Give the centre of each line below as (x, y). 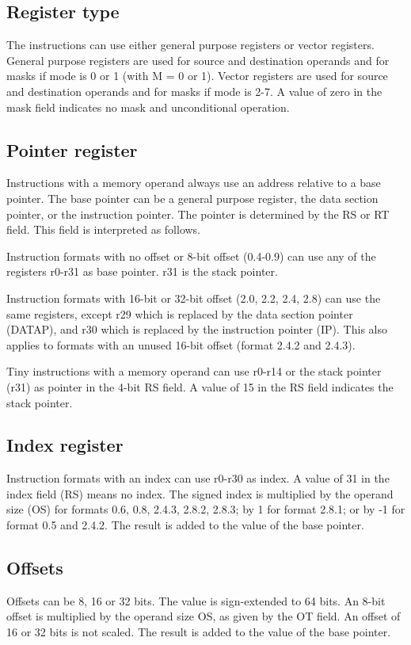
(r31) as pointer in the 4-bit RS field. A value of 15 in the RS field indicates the (200, 386)
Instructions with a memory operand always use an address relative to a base (194, 183)
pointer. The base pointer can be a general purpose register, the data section (192, 198)
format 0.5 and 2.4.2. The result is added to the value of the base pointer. (185, 525)
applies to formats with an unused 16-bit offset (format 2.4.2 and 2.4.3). (181, 344)
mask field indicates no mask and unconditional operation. (148, 107)
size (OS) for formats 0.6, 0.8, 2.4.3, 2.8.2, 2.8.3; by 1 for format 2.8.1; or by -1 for (206, 509)
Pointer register (72, 149)
